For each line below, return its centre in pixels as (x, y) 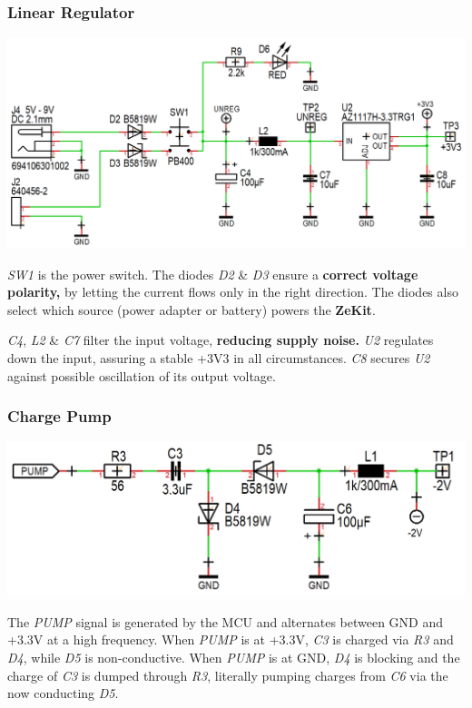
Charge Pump (59, 416)
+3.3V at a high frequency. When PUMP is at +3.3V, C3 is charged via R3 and (231, 639)
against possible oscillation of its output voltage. (142, 375)
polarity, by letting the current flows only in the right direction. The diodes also (233, 292)
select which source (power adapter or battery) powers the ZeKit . (192, 309)
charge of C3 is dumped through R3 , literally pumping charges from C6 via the (228, 675)
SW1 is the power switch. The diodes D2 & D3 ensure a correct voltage (213, 274)
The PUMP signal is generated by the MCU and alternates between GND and (226, 621)
